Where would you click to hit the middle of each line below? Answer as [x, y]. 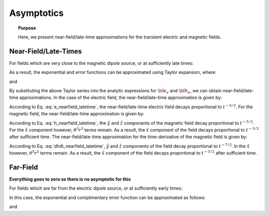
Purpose [27, 28]
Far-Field [24, 167]
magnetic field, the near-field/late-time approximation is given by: [77, 114]
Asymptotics [36, 13]
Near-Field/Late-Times [45, 51]
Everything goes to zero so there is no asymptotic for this [70, 179]
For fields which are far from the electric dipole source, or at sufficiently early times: [96, 188]
